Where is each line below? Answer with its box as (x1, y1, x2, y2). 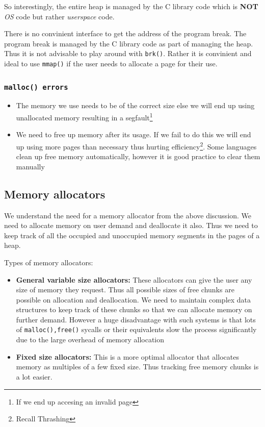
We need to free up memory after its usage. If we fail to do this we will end (16, 129, 251, 140)
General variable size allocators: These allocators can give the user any (16, 274, 252, 285)
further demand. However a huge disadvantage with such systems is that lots (16, 314, 256, 324)
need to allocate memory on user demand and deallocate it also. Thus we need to (4, 220, 258, 231)
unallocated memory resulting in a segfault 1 (16, 111, 153, 122)
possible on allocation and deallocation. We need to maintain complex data (16, 294, 251, 305)
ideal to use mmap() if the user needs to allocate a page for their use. (4, 58, 218, 69)
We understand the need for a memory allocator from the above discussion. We (4, 210, 252, 220)
